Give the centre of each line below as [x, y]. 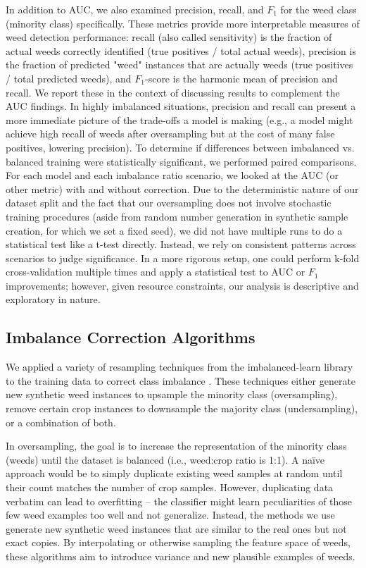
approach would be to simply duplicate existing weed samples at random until [174, 473]
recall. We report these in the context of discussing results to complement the [173, 92]
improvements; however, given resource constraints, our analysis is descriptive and [182, 285]
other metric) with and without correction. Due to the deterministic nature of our [182, 189]
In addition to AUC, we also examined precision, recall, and [135, 9]
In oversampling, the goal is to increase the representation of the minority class [176, 446]
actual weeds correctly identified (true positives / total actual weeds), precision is [181, 50]
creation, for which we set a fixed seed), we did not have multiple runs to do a [174, 230]
